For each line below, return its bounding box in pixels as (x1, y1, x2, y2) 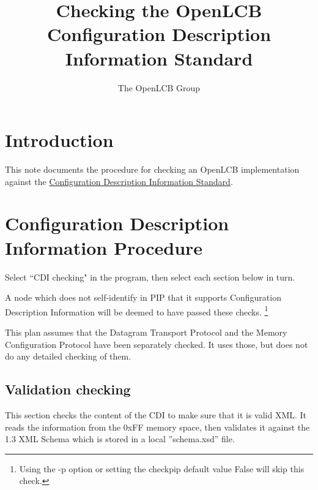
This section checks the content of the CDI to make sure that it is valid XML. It (5, 408, 307, 421)
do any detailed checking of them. (5, 350, 131, 363)
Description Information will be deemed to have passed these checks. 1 (5, 303, 268, 318)
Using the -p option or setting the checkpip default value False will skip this (19, 462, 305, 475)
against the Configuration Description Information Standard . (5, 175, 233, 187)
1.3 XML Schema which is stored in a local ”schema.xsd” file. (5, 432, 235, 445)
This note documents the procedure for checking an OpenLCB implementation (5, 163, 300, 176)
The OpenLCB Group (117, 81, 201, 94)
